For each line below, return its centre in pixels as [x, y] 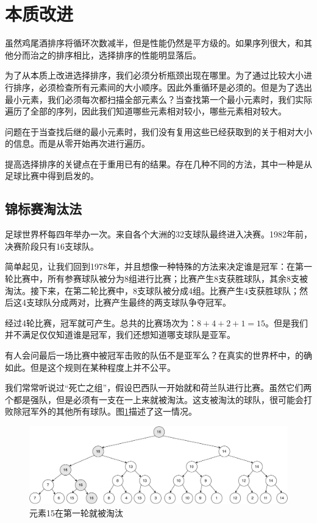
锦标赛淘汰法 [43, 209]
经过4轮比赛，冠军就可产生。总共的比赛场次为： [101, 322]
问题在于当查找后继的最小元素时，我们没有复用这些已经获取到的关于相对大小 [158, 131]
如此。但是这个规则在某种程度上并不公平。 [90, 367]
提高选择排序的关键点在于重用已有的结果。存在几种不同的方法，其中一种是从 [158, 163]
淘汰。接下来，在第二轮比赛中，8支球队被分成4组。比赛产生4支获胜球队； [152, 290]
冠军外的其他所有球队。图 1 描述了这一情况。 [109, 411]
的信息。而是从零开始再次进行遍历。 [77, 143]
